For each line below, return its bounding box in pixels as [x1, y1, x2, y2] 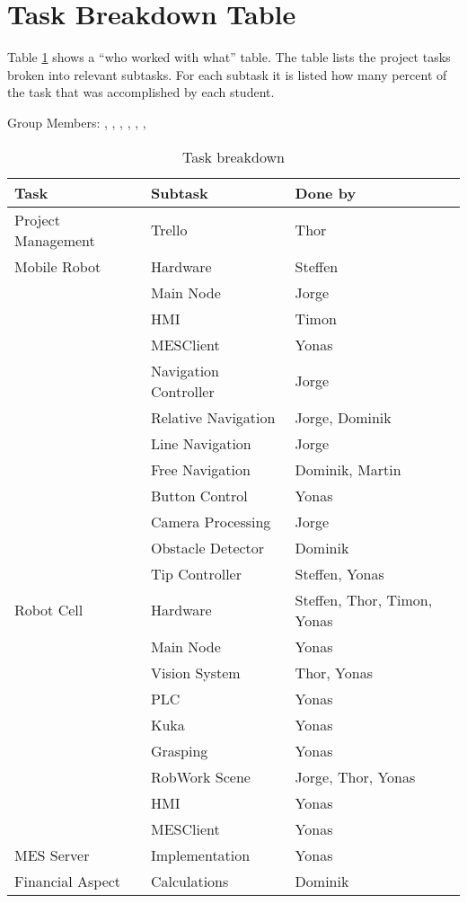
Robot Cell [14, 599, 84, 620]
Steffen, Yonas [295, 562, 384, 584]
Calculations [150, 870, 229, 891]
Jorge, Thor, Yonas [295, 766, 416, 787]
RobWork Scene [150, 766, 251, 787]
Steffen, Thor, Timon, [295, 589, 433, 610]
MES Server [14, 844, 90, 865]
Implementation [150, 844, 251, 865]
